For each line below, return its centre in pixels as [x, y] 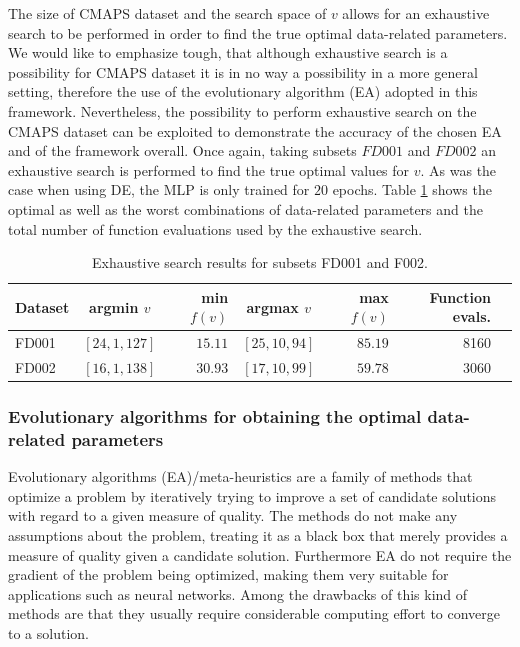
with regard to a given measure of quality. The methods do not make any [233, 515]
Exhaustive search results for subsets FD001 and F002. [260, 262]
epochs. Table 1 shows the [412, 189]
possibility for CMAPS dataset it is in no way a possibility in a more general [243, 71]
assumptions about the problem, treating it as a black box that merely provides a [258, 535]
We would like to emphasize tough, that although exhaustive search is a [228, 52]
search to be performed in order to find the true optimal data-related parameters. [258, 32]
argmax [272, 306]
